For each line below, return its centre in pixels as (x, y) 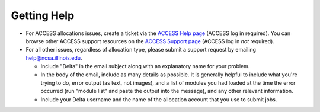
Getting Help (43, 15)
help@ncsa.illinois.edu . (54, 58)
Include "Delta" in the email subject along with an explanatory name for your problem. (145, 66)
